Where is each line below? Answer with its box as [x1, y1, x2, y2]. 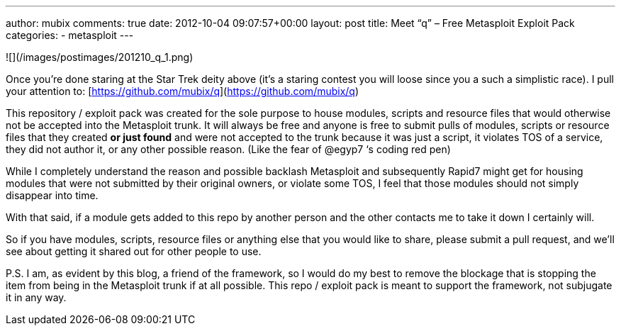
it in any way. [6, 291, 67, 303]
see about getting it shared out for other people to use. [6, 245, 262, 257]
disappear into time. [6, 189, 99, 201]
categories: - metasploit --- [6, 29, 134, 41]
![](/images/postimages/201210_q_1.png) [6, 51, 194, 63]
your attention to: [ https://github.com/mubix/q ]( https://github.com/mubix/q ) [6, 85, 359, 97]
